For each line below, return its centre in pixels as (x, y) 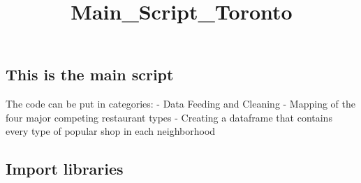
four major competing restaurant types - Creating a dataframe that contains (169, 117)
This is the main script (90, 74)
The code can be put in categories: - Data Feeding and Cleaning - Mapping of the (181, 104)
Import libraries (65, 169)
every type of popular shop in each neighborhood (111, 131)
